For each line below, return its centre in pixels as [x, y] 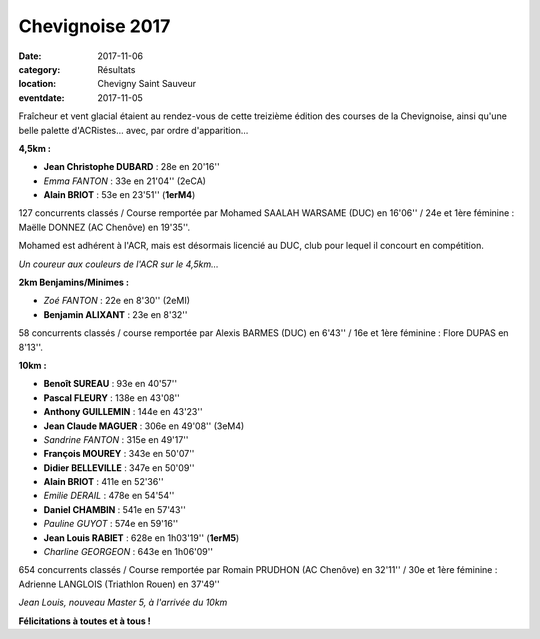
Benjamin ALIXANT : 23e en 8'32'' [115, 314]
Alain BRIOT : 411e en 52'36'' [103, 482]
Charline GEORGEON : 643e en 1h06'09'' [128, 552]
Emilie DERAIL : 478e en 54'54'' [109, 496]
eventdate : [41, 97]
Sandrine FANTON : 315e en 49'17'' [116, 439]
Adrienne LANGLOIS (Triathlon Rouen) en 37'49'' [119, 584]
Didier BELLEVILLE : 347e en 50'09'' [119, 467]
